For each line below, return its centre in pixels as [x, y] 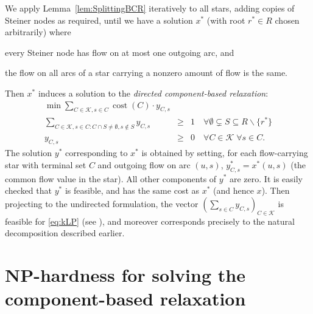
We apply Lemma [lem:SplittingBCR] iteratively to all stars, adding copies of [150, 8]
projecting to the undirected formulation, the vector [102, 203]
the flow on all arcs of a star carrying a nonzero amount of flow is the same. [146, 73]
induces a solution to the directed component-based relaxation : [153, 93]
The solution [29, 153]
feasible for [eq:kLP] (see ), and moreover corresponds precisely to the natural [150, 221]
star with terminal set [46, 164]
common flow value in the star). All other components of [111, 178]
